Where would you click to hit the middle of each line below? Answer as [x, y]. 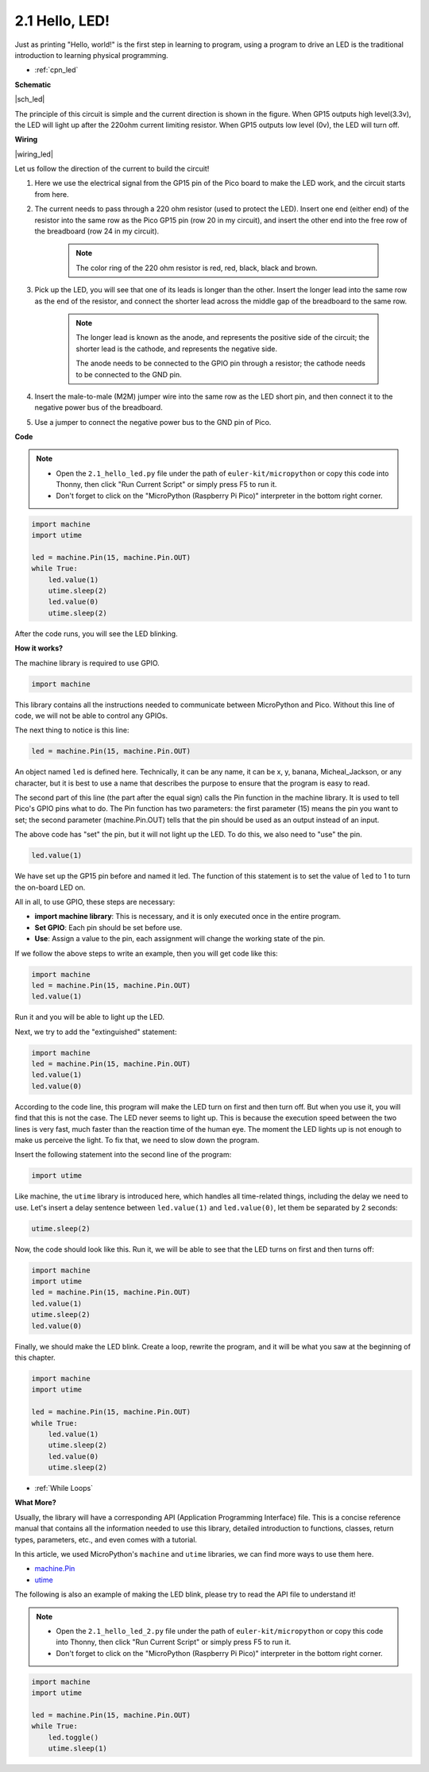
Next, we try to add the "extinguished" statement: [96, 1032]
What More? [35, 1503]
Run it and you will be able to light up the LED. [89, 1017]
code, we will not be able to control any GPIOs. [91, 716]
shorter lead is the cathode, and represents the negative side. [177, 349]
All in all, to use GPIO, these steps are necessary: [95, 901]
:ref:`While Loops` [64, 1488]
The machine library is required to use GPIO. [87, 662]
